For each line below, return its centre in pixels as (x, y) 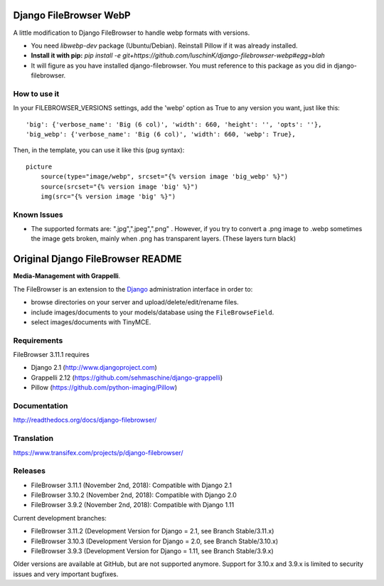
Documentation (41, 406)
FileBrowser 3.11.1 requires (51, 355)
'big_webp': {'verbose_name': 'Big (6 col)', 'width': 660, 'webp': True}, (161, 134)
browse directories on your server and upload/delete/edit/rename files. (135, 302)
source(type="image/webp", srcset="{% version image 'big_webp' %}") (164, 177)
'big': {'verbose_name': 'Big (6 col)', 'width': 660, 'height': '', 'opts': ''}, (174, 124)
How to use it (36, 94)
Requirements (38, 340)
